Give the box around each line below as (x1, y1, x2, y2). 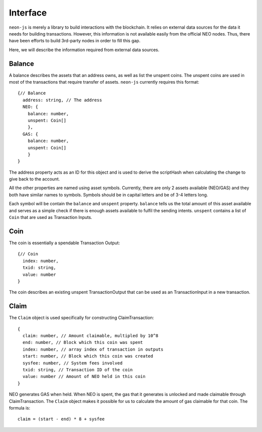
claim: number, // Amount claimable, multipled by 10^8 (22, 333, 159, 338)
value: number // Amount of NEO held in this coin (22, 374, 146, 379)
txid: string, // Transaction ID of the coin (22, 367, 133, 372)
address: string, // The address (22, 97, 102, 103)
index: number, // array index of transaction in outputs (22, 346, 164, 352)
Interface (9, 7, 47, 18)
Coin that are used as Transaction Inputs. (9, 215, 92, 220)
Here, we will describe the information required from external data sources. (9, 47, 160, 53)
